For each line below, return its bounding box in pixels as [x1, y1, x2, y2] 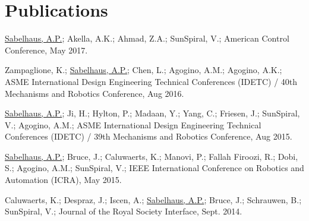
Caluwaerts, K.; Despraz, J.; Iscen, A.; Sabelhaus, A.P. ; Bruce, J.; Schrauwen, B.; [5, 193, 302, 206]
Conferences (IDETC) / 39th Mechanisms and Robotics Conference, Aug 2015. [5, 130, 292, 143]
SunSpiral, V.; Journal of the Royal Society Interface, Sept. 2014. [5, 205, 242, 217]
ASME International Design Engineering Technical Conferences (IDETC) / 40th [5, 75, 298, 87]
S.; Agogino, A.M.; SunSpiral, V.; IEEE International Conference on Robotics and [5, 162, 304, 174]
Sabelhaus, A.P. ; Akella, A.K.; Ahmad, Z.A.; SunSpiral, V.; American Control [5, 32, 289, 45]
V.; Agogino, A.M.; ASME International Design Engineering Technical [5, 118, 261, 131]
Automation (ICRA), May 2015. [5, 173, 122, 186]
